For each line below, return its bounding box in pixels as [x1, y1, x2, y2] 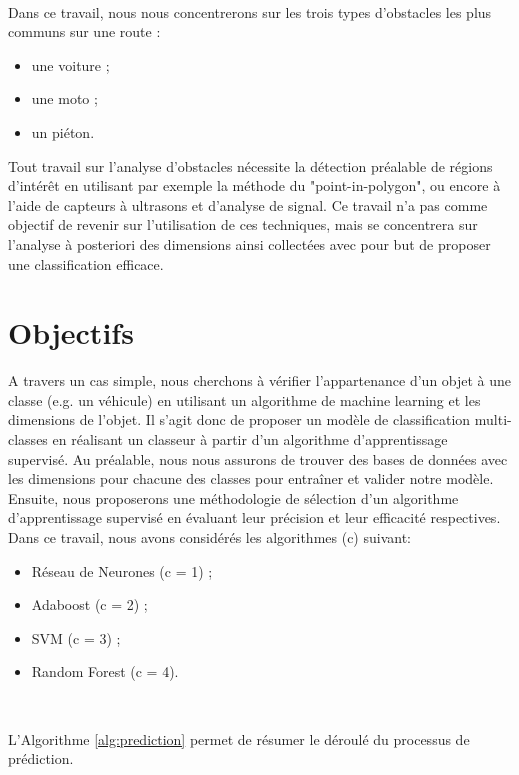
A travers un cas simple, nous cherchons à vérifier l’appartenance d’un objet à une [8, 370, 512, 391]
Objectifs [8, 312, 134, 353]
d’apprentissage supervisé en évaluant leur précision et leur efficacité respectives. [8, 507, 501, 528]
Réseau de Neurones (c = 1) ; [31, 560, 213, 581]
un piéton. [31, 121, 95, 142]
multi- [474, 409, 512, 430]
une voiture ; [31, 54, 110, 75]
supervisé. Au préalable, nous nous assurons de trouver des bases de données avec [8, 448, 508, 469]
